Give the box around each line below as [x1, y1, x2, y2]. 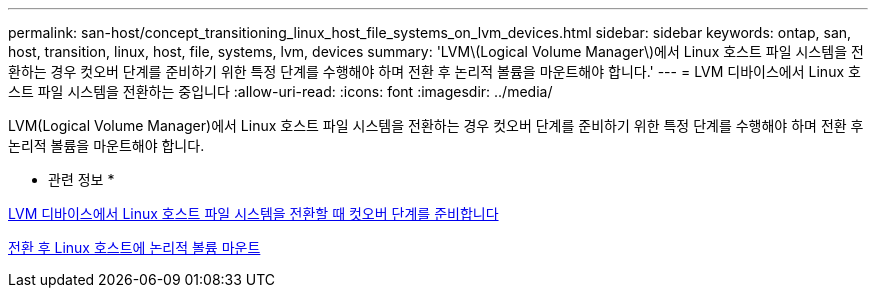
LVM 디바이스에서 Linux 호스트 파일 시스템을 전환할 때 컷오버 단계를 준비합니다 [8, 205, 499, 222]
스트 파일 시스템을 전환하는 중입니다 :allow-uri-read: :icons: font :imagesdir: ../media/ [8, 83, 553, 100]
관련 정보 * [48, 171, 115, 188]
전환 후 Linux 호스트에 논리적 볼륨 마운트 [8, 239, 261, 256]
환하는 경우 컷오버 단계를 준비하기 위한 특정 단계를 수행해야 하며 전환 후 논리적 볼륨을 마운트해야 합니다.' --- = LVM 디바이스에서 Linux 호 [8, 63, 861, 80]
